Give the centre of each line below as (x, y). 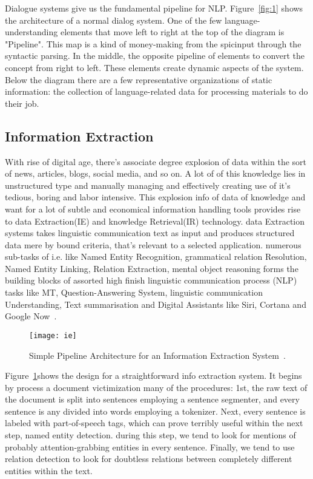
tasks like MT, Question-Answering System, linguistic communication (134, 292)
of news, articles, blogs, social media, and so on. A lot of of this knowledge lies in (155, 173)
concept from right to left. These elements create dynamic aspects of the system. (154, 67)
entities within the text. (49, 470)
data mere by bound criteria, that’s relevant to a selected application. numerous (153, 244)
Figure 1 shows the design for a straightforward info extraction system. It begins (153, 375)
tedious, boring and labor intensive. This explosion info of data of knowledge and (155, 197)
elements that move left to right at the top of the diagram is (172, 32)
